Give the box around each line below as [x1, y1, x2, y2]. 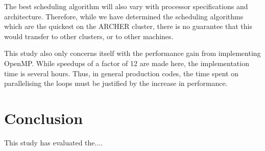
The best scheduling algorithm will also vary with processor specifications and [4, 1, 248, 11]
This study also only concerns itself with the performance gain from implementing [4, 48, 261, 58]
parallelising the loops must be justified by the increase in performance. [4, 78, 228, 88]
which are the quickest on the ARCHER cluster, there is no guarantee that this [4, 21, 252, 32]
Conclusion [4, 107, 83, 128]
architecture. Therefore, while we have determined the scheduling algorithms [4, 11, 244, 21]
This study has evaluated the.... [4, 137, 103, 147]
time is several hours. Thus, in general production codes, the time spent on [4, 68, 239, 78]
